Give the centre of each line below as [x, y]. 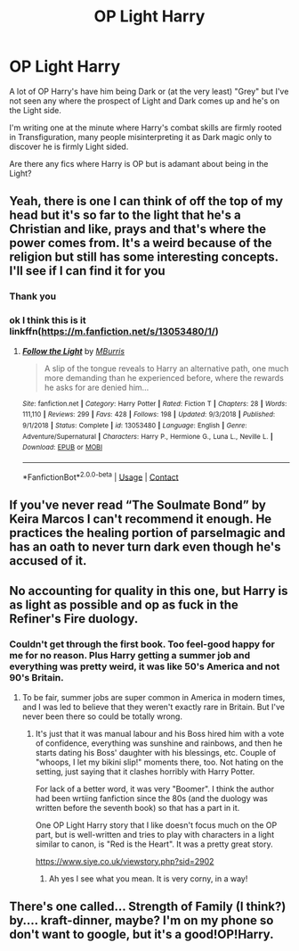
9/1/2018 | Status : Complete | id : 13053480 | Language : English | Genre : [134, 426]
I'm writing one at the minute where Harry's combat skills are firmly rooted [145, 128]
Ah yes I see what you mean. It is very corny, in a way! [148, 878]
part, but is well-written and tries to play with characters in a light [154, 834]
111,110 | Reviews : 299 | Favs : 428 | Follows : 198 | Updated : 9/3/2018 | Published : [149, 415]
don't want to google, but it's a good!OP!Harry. [141, 934]
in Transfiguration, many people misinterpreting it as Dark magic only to [141, 136]
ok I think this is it [48, 320]
